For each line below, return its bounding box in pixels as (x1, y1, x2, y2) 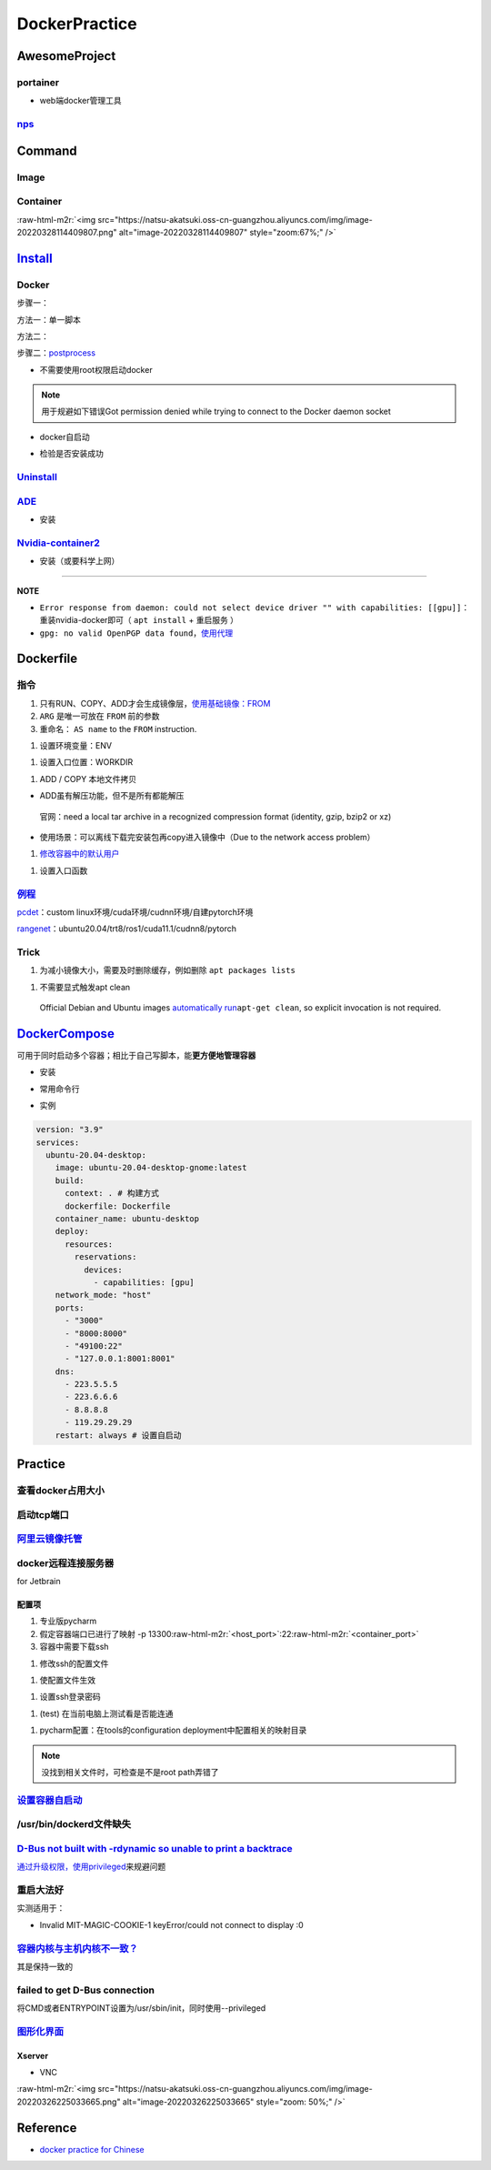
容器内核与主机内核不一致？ (16, 1942, 138, 1954)
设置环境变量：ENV (39, 740, 113, 750)
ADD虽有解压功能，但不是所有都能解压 (39, 790, 185, 801)
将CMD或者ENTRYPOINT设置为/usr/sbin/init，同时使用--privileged (16, 2003, 266, 2014)
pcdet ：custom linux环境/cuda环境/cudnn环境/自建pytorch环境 (16, 906, 254, 918)
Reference (16, 2120, 77, 2135)
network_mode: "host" (55, 1290, 152, 1301)
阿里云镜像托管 (16, 1532, 83, 1545)
